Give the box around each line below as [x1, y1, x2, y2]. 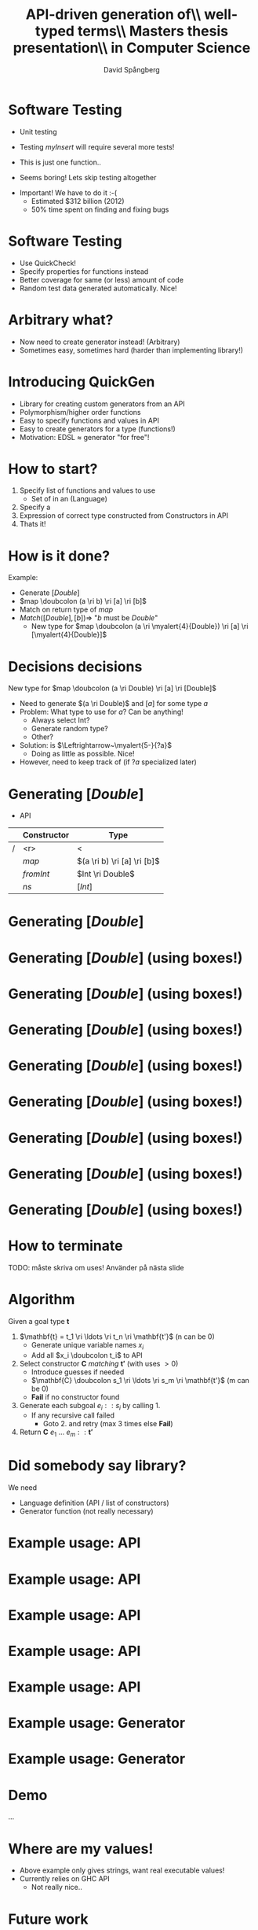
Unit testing [19, 127, 57, 136]
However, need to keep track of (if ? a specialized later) [19, 757, 198, 767]
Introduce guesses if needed [31, 1367, 125, 1377]
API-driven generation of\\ [25, 6, 202, 24]
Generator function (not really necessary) [19, 1507, 154, 1516]
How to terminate [8, 1237, 123, 1255]
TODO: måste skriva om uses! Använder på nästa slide [8, 1263, 184, 1272]
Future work [8, 1910, 89, 1928]
